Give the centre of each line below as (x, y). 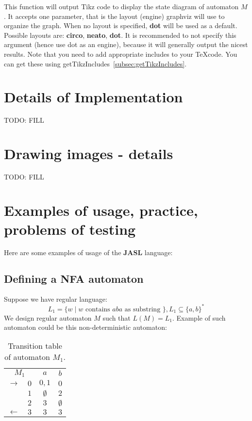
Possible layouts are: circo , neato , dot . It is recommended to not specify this (120, 35)
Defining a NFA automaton (74, 278)
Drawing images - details (89, 154)
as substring (143, 309)
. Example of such (199, 317)
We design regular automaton (48, 317)
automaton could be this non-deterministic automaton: (85, 327)
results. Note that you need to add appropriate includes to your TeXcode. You (121, 54)
